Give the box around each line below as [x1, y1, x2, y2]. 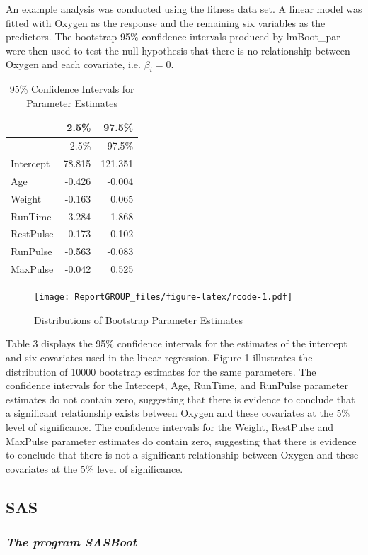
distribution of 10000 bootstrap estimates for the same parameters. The [6, 364, 316, 379]
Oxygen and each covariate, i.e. [6, 57, 141, 72]
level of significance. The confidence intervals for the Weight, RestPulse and [6, 420, 334, 435]
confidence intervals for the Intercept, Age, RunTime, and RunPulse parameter [6, 378, 348, 393]
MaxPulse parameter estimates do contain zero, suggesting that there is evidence [6, 433, 357, 448]
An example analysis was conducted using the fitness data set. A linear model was [6, 1, 362, 16]
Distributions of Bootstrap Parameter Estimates [34, 312, 243, 327]
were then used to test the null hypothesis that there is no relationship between [6, 43, 350, 57]
